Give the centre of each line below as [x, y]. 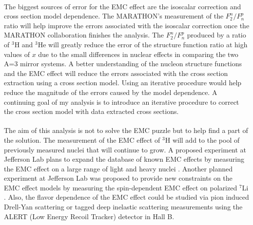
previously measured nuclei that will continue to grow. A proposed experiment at [125, 149]
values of [17, 54]
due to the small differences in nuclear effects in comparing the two [138, 54]
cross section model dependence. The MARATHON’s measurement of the [114, 16]
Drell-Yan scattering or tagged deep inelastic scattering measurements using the [123, 207]
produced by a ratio [216, 35]
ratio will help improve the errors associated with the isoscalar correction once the [127, 25]
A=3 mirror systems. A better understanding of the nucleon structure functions [123, 64]
